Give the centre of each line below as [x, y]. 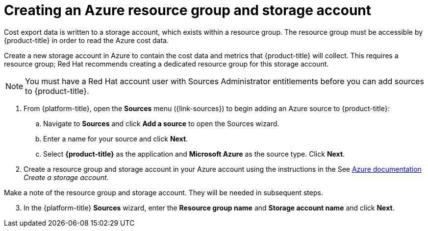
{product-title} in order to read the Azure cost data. [86, 40]
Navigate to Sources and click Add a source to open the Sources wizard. [161, 123]
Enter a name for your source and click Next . [116, 139]
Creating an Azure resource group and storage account [188, 10]
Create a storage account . [66, 177]
